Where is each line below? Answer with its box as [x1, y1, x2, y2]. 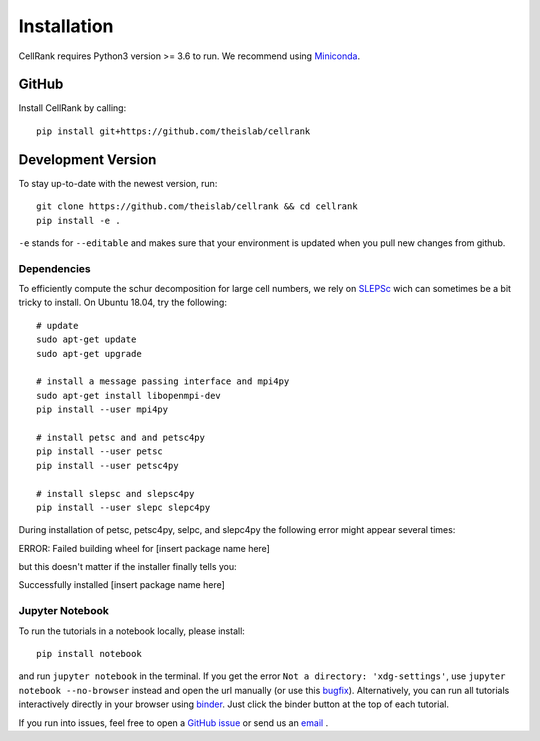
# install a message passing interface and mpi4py [36, 376, 290, 387]
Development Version [18, 151, 157, 168]
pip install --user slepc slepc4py [36, 501, 211, 513]
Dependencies [18, 261, 92, 275]
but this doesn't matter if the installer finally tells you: [18, 561, 237, 573]
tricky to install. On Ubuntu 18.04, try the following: [18, 296, 227, 309]
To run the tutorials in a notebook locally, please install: [18, 625, 245, 637]
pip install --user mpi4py [36, 404, 169, 415]
